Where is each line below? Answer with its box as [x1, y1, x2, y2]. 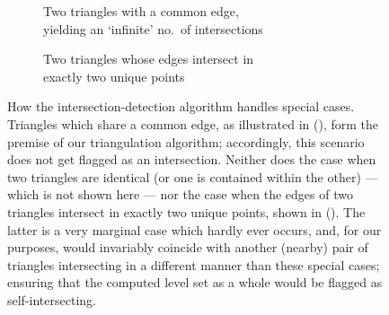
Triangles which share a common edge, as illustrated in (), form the [7, 114, 379, 133]
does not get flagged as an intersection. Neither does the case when [7, 150, 376, 169]
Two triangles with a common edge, [43, 2, 239, 20]
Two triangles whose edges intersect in [43, 49, 254, 68]
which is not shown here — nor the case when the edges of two [7, 185, 353, 204]
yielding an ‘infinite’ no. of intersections [43, 19, 263, 38]
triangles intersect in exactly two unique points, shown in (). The [7, 202, 366, 221]
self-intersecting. [7, 290, 96, 309]
